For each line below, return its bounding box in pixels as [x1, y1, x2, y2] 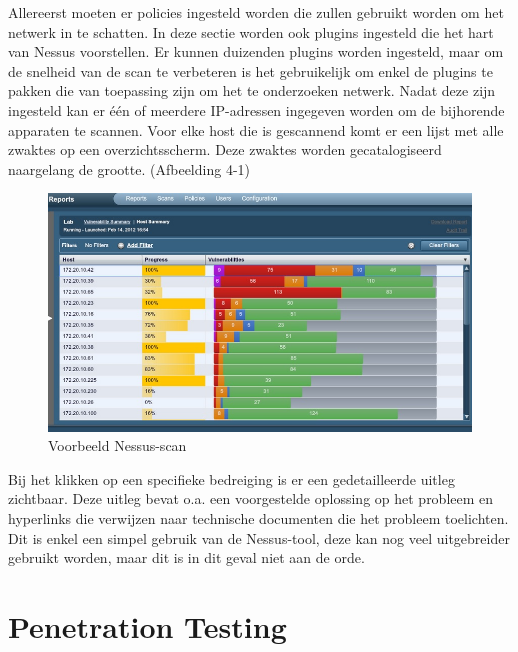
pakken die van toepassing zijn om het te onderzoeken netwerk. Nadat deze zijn [8, 80, 496, 101]
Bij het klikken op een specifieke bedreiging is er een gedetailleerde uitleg [8, 468, 455, 489]
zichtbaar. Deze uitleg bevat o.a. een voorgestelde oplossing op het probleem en [8, 488, 494, 509]
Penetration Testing [8, 605, 287, 646]
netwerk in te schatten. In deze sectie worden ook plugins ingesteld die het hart [8, 21, 494, 42]
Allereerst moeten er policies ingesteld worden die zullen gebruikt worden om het [8, 2, 504, 22]
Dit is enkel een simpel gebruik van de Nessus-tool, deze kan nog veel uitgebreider [8, 527, 510, 548]
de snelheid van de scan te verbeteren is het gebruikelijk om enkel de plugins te [8, 60, 493, 81]
